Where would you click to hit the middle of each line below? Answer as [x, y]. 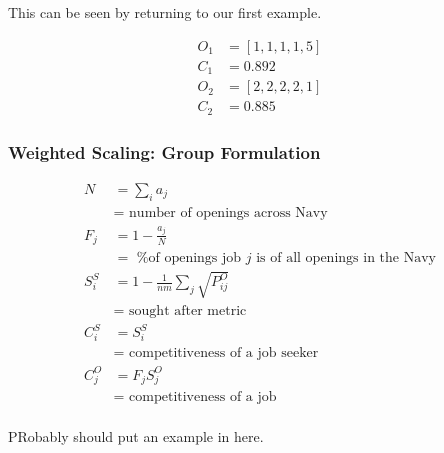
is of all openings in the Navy [346, 258]
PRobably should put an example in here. [136, 436]
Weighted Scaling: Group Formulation [164, 151]
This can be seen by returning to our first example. [165, 12]
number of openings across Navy [228, 212]
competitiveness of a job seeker [224, 353]
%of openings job [189, 258]
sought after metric [188, 310]
